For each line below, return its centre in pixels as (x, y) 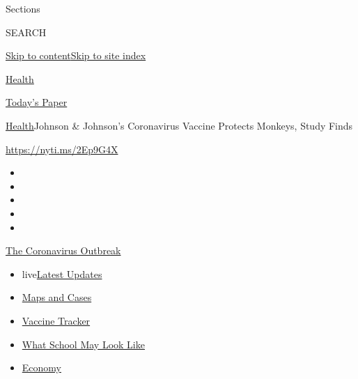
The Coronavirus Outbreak (63, 250)
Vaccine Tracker (56, 320)
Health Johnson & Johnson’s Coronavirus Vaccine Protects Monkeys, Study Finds (179, 125)
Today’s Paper (37, 102)
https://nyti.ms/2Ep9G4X (62, 149)
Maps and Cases (57, 297)
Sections (23, 8)
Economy (41, 368)
